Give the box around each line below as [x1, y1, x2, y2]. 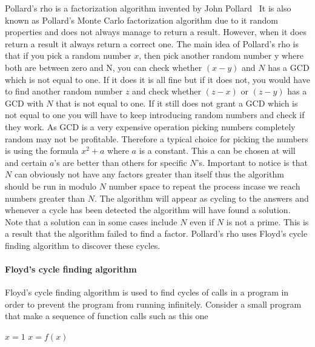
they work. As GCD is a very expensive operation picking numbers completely [5, 120, 296, 133]
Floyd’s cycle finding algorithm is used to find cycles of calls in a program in [5, 286, 289, 299]
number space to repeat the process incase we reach [108, 179, 300, 192]
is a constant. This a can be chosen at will [139, 144, 296, 157]
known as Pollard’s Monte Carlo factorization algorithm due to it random [5, 13, 278, 26]
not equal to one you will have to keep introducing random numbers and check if [5, 108, 305, 121]
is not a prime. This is [226, 215, 309, 228]
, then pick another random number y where [139, 49, 303, 62]
